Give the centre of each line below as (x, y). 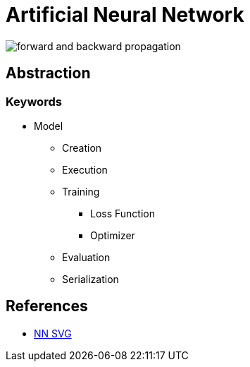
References (47, 306)
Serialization (90, 279)
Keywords (34, 101)
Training (81, 191)
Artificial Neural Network (125, 15)
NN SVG (53, 333)
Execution (85, 169)
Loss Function (123, 213)
